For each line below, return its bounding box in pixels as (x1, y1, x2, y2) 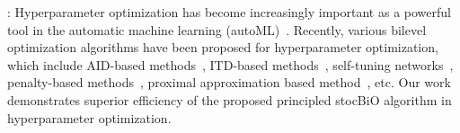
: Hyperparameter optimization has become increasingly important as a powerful (7, 3, 451, 21)
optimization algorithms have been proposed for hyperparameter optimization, (7, 38, 438, 57)
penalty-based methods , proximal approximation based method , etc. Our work (7, 73, 451, 92)
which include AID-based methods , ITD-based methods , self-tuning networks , (7, 55, 454, 74)
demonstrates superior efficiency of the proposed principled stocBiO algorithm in (7, 90, 452, 109)
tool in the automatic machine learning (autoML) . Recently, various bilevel (7, 20, 427, 39)
